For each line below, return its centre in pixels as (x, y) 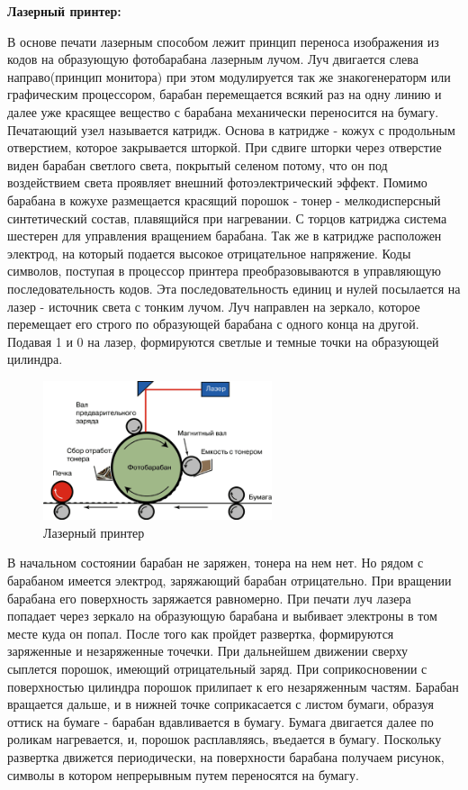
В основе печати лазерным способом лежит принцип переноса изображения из (223, 41)
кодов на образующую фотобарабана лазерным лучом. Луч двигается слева (213, 59)
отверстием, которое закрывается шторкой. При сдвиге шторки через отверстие (225, 147)
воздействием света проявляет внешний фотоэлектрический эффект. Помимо (217, 182)
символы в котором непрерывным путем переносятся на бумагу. (183, 774)
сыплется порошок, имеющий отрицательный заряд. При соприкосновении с (217, 668)
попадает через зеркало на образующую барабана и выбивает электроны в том (222, 616)
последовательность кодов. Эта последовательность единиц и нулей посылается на (234, 288)
